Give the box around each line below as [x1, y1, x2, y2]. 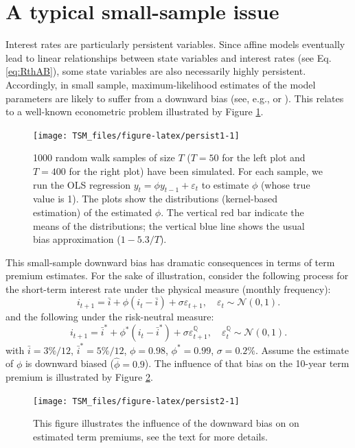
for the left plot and [222, 150, 306, 165]
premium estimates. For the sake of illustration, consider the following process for [5, 268, 349, 283]
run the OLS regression [33, 177, 131, 191]
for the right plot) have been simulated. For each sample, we [69, 163, 323, 178]
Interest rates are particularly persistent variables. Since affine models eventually [5, 37, 345, 51]
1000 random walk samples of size [33, 150, 175, 165]
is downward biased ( [25, 356, 114, 370]
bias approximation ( [33, 232, 121, 246]
